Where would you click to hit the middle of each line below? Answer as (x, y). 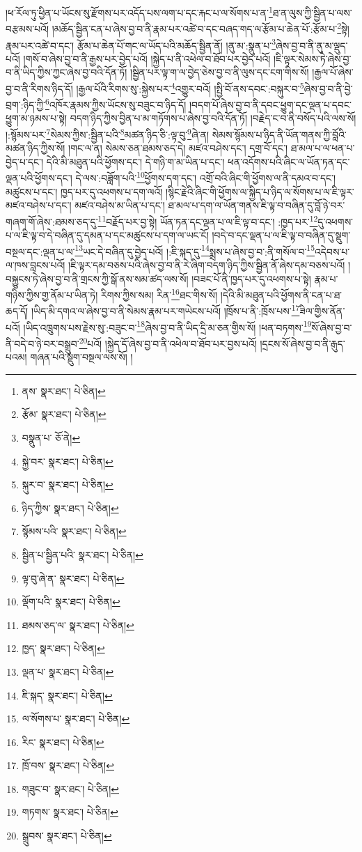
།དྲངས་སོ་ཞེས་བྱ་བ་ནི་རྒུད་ (302, 343)
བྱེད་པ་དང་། (25, 161)
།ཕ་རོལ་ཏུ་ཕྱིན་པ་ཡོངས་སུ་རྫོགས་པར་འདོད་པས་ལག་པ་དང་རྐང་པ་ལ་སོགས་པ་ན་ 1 (139, 11)
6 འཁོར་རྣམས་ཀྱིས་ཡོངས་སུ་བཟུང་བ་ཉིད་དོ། (116, 103)
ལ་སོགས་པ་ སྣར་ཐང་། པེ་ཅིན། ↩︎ (76, 719)
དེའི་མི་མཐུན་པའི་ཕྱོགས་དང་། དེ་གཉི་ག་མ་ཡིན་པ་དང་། (135, 161)
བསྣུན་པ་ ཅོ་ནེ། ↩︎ (51, 437)
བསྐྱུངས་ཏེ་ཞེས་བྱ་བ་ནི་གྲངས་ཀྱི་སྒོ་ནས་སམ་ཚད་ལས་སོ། (97, 278)
